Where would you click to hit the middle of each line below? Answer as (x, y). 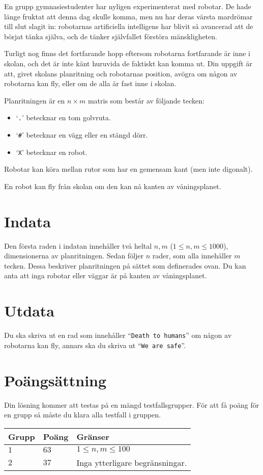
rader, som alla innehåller (192, 256)
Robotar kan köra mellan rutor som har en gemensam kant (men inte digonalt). (128, 169)
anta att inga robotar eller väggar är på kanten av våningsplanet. (106, 275)
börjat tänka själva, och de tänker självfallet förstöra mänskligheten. (111, 36)
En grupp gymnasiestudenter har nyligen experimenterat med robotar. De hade (128, 6)
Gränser (93, 436)
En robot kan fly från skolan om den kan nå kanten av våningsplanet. (113, 186)
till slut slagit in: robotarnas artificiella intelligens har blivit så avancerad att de (129, 26)
